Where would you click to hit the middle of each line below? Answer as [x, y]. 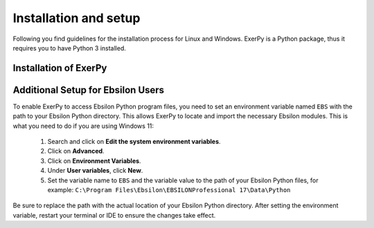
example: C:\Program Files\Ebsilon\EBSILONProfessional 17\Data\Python [169, 189]
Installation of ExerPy [60, 68]
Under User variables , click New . [95, 171]
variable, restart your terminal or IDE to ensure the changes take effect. [114, 215]
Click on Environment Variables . [94, 161]
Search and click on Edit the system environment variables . [134, 142]
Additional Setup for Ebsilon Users [89, 90]
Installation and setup [77, 18]
